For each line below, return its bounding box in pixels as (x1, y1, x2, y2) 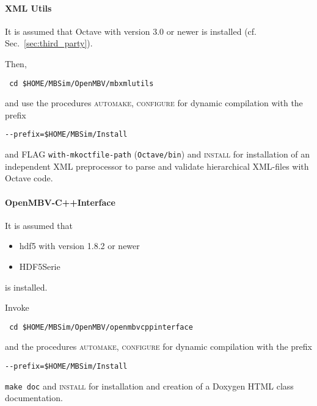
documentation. (5, 391, 63, 404)
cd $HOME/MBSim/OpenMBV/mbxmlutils (9, 79, 154, 88)
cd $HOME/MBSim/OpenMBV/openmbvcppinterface (9, 322, 193, 332)
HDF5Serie (19, 259, 60, 272)
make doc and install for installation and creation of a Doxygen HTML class (5, 379, 294, 392)
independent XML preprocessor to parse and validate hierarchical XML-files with (5, 159, 309, 172)
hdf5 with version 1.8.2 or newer (19, 239, 140, 252)
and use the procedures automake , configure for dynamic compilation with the (5, 96, 303, 109)
